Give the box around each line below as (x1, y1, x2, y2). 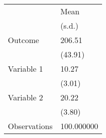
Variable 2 (8, 92, 43, 103)
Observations (8, 120, 53, 132)
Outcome (8, 34, 39, 46)
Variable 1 (8, 63, 43, 74)
